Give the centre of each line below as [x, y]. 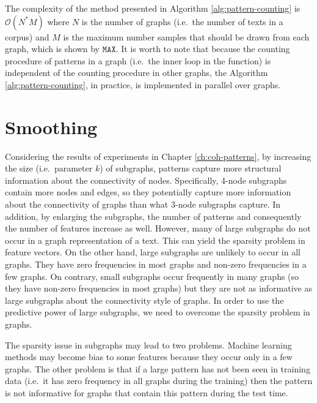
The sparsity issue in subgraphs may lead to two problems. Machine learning [148, 345]
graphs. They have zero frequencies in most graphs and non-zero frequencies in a [156, 264]
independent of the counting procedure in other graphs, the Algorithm [137, 73]
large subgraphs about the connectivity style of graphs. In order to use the [144, 300]
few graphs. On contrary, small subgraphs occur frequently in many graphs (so [152, 276]
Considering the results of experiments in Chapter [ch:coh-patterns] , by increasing [158, 156]
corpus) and [27, 36]
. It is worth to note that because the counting [203, 49]
